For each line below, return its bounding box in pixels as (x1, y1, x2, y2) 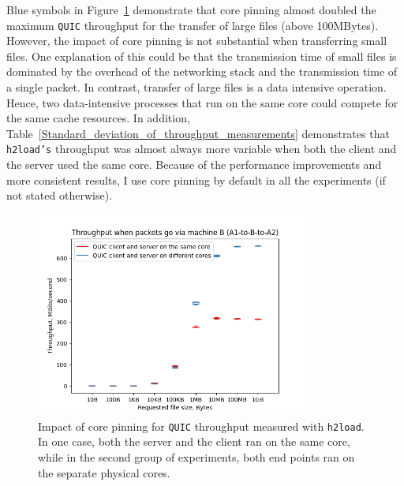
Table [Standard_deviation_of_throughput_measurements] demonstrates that (6, 125, 390, 141)
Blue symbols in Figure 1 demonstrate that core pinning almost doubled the (6, 2, 376, 17)
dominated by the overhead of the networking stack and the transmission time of (6, 63, 398, 80)
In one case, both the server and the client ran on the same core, (38, 433, 350, 450)
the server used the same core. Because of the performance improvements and (6, 156, 382, 173)
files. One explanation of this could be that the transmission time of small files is (6, 47, 397, 64)
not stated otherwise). (6, 187, 112, 204)
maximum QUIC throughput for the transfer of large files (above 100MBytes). (6, 17, 379, 33)
